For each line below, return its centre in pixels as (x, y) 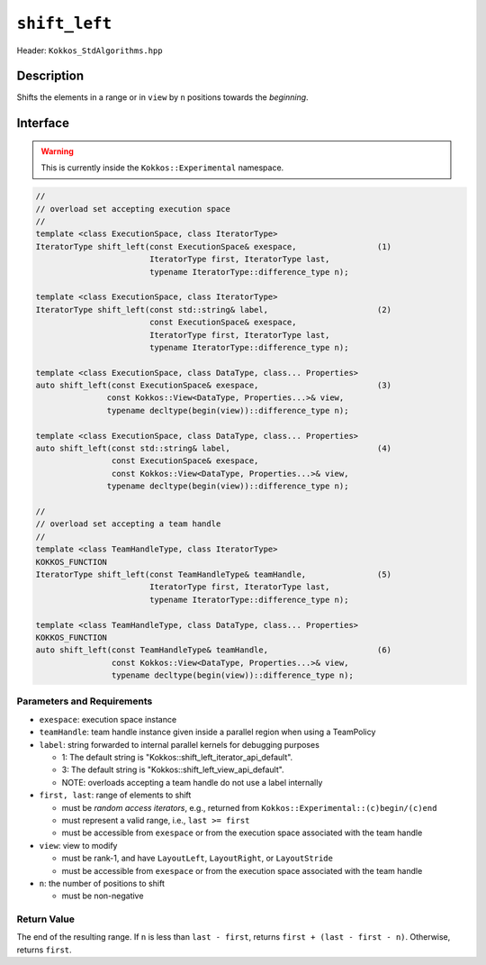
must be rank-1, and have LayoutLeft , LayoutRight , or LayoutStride (197, 858)
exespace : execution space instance (108, 719)
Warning (57, 151)
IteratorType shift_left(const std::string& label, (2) (213, 310)
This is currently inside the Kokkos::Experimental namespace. (162, 168)
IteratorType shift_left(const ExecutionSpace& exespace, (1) (213, 246)
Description (50, 76)
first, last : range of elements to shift (115, 795)
